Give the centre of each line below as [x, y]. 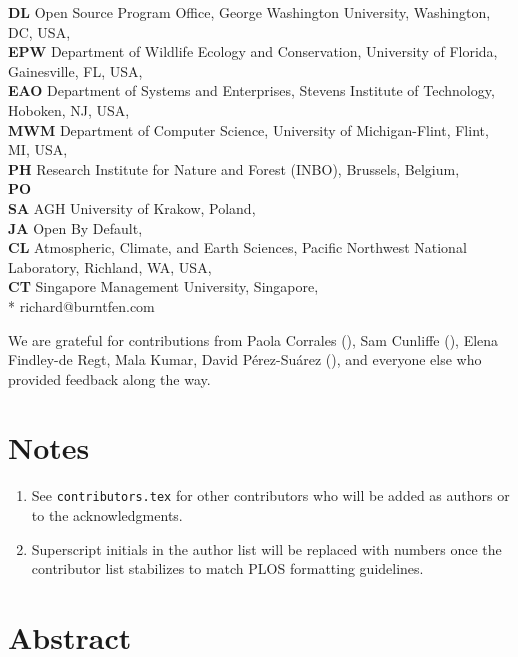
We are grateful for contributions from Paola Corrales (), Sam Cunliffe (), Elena [253, 339]
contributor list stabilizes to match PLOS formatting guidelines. [227, 568]
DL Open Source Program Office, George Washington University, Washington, [249, 12]
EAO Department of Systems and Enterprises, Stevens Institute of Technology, [251, 90]
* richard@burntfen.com [81, 305]
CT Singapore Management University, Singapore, [163, 286]
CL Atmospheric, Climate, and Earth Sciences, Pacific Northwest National [237, 247]
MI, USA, [38, 149]
